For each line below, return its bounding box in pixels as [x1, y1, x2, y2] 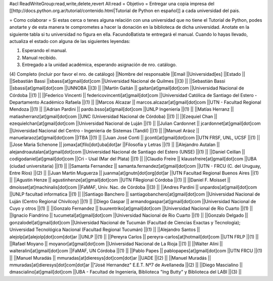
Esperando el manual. [22, 48, 68, 54]
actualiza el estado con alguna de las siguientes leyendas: [9, 38, 130, 44]
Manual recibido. [22, 55, 57, 61]
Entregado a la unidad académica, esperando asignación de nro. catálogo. [22, 62, 177, 68]
